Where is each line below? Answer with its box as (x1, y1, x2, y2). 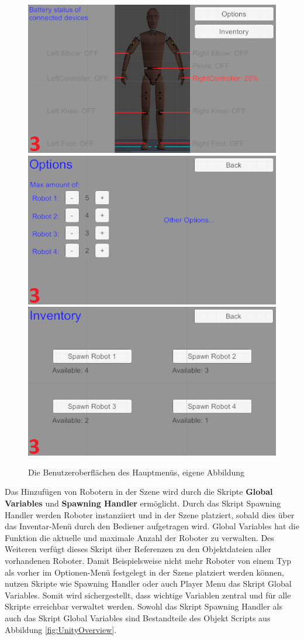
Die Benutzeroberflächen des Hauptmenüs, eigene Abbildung (28, 466, 245, 478)
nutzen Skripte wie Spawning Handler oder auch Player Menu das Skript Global (5, 577, 292, 590)
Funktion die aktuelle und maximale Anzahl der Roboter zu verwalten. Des (5, 531, 274, 543)
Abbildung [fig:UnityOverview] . (5, 623, 117, 635)
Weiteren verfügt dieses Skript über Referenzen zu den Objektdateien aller (5, 543, 271, 555)
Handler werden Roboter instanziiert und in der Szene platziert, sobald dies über (5, 508, 295, 521)
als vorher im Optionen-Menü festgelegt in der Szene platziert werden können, (5, 566, 284, 578)
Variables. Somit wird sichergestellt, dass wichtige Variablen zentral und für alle (5, 588, 291, 601)
